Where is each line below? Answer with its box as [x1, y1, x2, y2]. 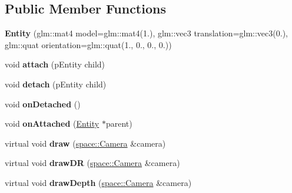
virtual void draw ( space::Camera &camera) [5, 137, 166, 149]
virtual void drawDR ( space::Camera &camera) [5, 157, 180, 169]
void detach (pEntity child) [5, 77, 107, 90]
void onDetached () [5, 97, 81, 110]
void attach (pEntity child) [5, 58, 105, 70]
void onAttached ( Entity [5, 117, 99, 130]
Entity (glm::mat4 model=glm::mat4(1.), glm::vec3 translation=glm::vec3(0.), [5, 27, 288, 39]
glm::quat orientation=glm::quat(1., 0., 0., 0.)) [5, 38, 172, 50]
